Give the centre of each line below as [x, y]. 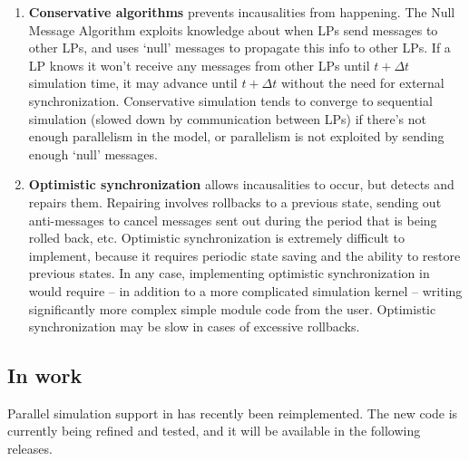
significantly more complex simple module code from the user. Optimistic [232, 308]
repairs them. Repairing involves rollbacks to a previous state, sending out [235, 202]
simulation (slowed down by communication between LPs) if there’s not [228, 118]
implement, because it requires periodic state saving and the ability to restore [244, 255]
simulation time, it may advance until [133, 83]
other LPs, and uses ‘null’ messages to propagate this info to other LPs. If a [239, 48]
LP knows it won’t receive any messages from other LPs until [199, 65]
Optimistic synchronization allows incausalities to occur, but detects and [241, 184]
